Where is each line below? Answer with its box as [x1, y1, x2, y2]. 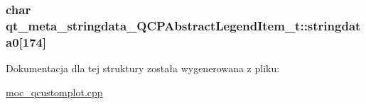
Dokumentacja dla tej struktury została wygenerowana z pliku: [6, 61, 280, 76]
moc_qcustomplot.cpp [6, 84, 103, 99]
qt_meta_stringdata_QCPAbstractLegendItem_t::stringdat [6, 16, 361, 34]
